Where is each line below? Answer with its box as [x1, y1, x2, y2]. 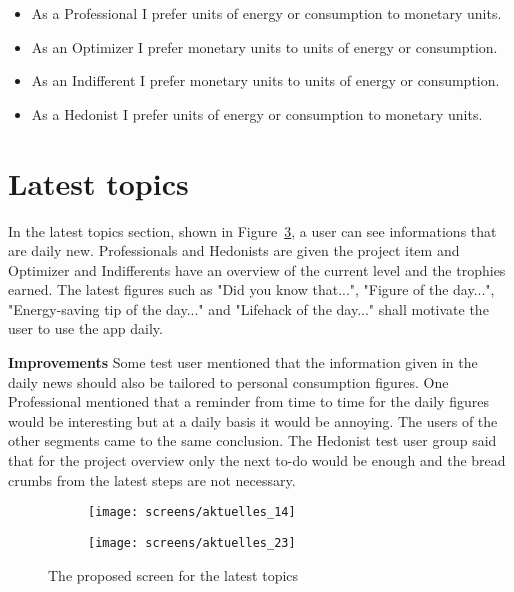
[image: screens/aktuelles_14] [88, 505, 296, 520]
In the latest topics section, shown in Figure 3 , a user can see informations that [8, 220, 497, 241]
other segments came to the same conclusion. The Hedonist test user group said [8, 430, 497, 451]
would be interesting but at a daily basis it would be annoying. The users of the [8, 410, 498, 431]
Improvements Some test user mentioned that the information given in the [8, 352, 478, 373]
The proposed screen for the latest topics [48, 564, 299, 585]
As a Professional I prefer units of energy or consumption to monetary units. [31, 3, 502, 23]
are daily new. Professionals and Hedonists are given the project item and [8, 240, 460, 261]
